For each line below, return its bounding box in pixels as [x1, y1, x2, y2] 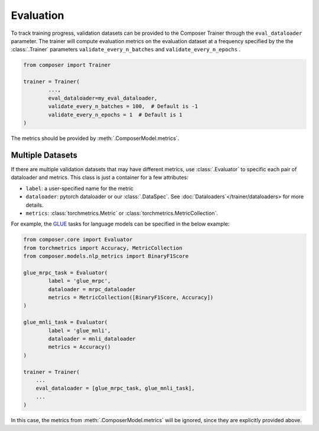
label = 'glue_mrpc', [48, 277, 111, 285]
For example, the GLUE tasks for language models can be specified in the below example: [11, 220, 230, 227]
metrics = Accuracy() [48, 344, 111, 351]
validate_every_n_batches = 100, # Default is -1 [48, 103, 198, 110]
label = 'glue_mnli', [48, 327, 111, 334]
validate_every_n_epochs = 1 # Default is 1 [48, 111, 183, 118]
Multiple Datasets [11, 150, 78, 160]
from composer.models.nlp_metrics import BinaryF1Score [23, 253, 189, 260]
